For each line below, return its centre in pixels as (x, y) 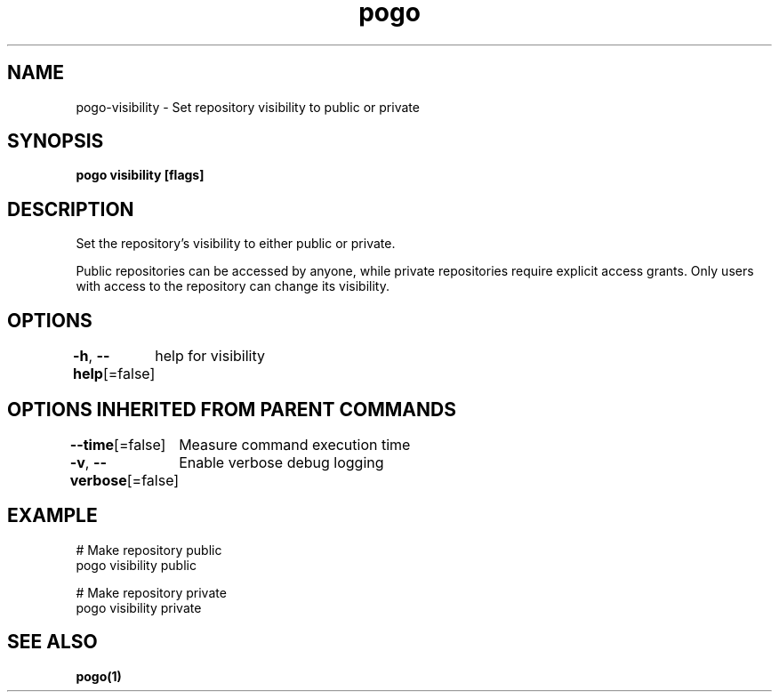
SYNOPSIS (56, 141)
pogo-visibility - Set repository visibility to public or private (248, 107)
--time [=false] (118, 444)
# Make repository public (149, 550)
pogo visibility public (136, 565)
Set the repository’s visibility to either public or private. (236, 244)
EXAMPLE (52, 516)
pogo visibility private (139, 607)
